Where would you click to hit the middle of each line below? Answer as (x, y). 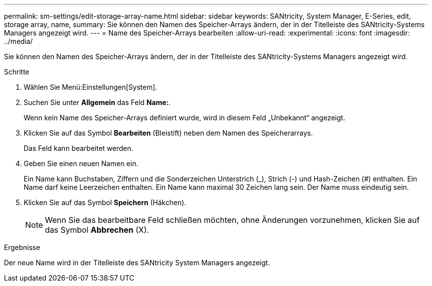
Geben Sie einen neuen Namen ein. (81, 163)
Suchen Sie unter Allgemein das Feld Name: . (97, 102)
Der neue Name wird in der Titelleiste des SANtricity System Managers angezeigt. (137, 263)
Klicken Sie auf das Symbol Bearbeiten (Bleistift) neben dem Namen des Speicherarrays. (168, 133)
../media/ (18, 41)
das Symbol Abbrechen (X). (97, 230)
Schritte (17, 72)
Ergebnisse (22, 247)
